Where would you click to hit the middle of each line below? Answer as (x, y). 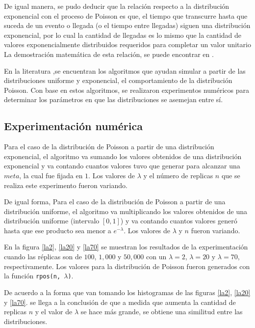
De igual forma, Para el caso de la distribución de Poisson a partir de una (115, 202)
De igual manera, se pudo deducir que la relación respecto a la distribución (117, 6)
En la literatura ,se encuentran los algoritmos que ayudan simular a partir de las (125, 70)
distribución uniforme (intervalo (52, 221)
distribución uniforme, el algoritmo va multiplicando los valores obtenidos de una (126, 211)
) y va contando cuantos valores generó (179, 221)
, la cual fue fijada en (51, 175)
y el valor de (54, 312)
